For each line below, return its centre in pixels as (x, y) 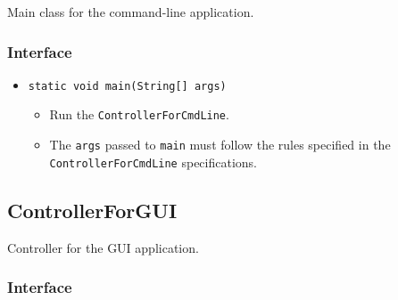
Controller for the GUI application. (103, 247)
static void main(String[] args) (127, 86)
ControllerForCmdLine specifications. (153, 162)
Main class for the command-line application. (131, 12)
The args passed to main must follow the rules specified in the (220, 145)
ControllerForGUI (92, 210)
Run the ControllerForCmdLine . (139, 114)
